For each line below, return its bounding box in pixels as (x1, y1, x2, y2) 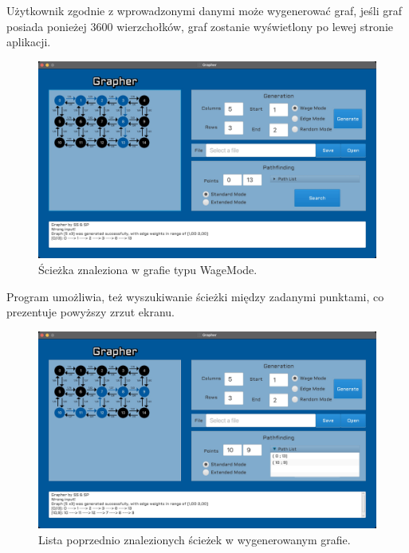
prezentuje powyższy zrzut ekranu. (6, 304, 175, 320)
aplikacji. (6, 33, 51, 50)
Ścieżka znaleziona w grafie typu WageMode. (38, 261, 258, 277)
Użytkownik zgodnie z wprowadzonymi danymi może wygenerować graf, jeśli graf (6, 2, 403, 18)
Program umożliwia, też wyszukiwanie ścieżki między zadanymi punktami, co (6, 288, 384, 304)
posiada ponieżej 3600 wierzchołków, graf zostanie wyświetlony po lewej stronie (6, 18, 393, 34)
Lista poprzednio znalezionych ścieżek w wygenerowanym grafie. (38, 531, 351, 547)
